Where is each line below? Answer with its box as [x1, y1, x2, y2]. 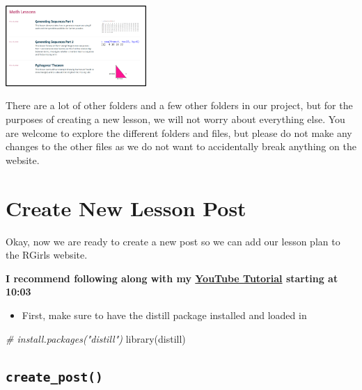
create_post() [6, 370, 103, 385]
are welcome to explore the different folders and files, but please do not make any [6, 125, 352, 140]
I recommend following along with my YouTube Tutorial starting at [6, 270, 338, 285]
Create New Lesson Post [6, 193, 246, 222]
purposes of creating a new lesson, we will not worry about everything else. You [6, 112, 345, 127]
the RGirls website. [6, 247, 88, 262]
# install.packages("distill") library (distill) [6, 331, 186, 346]
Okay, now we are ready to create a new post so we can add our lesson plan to [6, 234, 340, 248]
